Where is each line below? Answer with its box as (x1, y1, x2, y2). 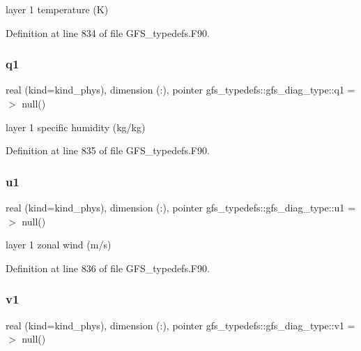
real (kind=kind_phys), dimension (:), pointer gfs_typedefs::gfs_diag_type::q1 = (6, 82, 355, 97)
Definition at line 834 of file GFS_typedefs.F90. (6, 25, 210, 40)
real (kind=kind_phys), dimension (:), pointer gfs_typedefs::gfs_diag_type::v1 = (6, 318, 355, 332)
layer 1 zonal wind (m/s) (6, 237, 112, 252)
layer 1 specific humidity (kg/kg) (6, 119, 146, 134)
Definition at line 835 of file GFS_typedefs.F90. (6, 143, 210, 158)
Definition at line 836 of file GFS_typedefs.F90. (6, 260, 210, 275)
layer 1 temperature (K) (6, 2, 109, 16)
